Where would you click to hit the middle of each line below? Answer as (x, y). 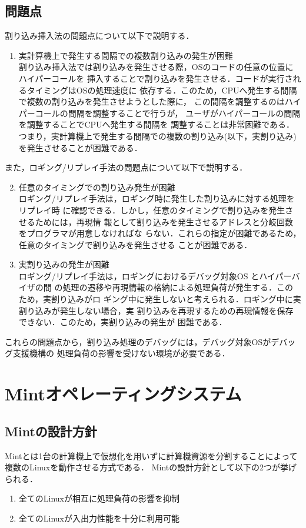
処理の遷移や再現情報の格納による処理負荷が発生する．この (178, 287)
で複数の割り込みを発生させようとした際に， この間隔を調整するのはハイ (160, 101)
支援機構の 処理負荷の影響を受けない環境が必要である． (121, 353)
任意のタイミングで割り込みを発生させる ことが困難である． (135, 244)
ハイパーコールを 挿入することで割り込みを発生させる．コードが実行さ (156, 78)
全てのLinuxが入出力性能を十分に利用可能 (99, 518)
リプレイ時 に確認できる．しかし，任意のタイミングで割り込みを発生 (152, 210)
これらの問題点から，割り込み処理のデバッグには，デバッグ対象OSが (138, 341)
